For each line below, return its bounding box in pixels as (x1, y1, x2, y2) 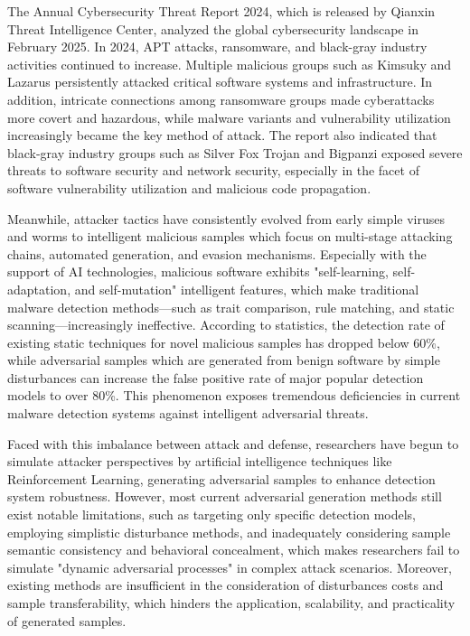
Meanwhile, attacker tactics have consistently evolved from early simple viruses (7, 209, 445, 228)
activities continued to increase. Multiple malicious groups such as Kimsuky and (7, 54, 452, 73)
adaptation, (7, 279, 71, 298)
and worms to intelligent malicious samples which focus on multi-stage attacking (7, 227, 453, 246)
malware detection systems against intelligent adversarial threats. (7, 404, 369, 423)
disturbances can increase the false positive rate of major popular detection (7, 368, 424, 387)
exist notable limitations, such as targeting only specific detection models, (7, 505, 416, 524)
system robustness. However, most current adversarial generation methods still (7, 487, 442, 506)
